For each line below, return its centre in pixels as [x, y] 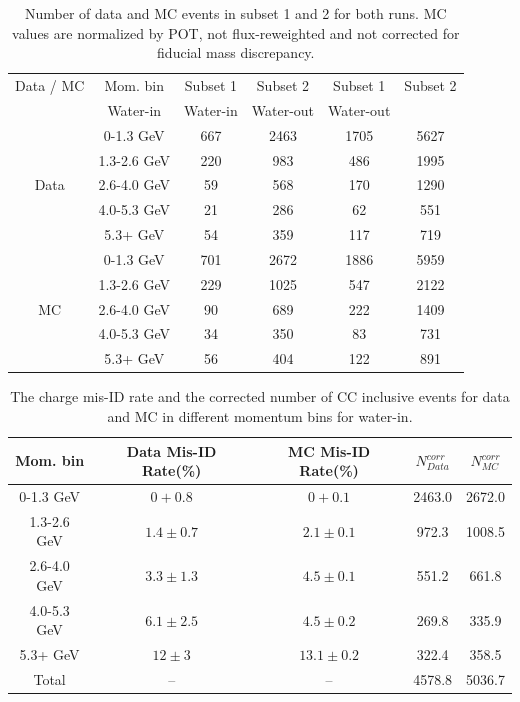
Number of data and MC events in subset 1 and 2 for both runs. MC [235, 13]
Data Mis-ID [171, 450]
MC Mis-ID [329, 450]
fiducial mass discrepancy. [236, 52]
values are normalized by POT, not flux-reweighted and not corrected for [236, 32]
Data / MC [50, 85]
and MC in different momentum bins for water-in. [260, 416]
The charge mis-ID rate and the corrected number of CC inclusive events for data [260, 396]
